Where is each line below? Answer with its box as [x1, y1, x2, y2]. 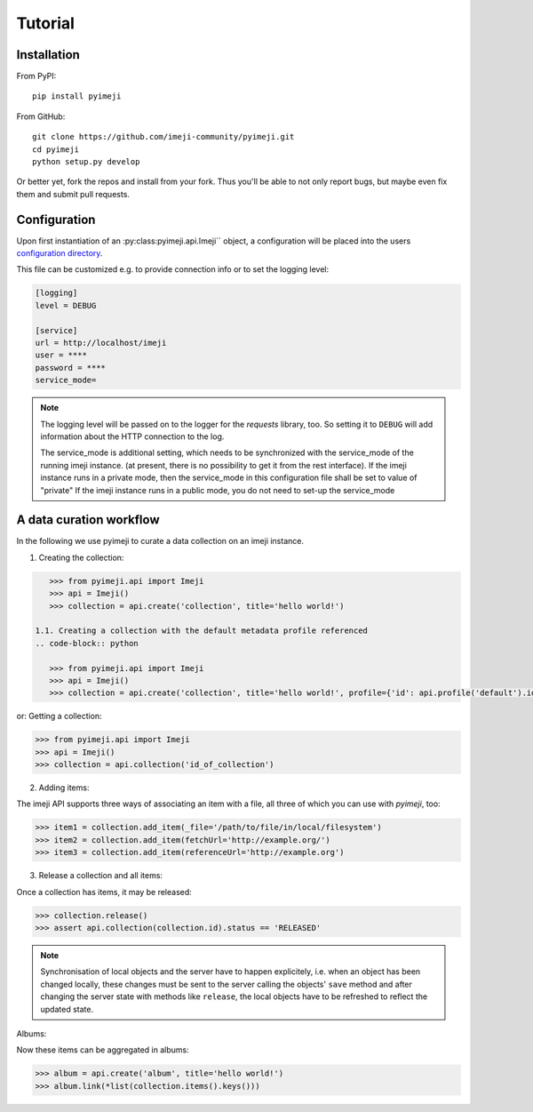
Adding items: [38, 782, 90, 793]
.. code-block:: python [35, 638, 139, 648]
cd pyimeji [32, 144, 80, 155]
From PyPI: [16, 71, 57, 82]
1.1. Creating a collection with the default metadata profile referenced [35, 626, 369, 636]
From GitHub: [16, 111, 66, 122]
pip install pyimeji [32, 92, 122, 101]
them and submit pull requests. [16, 188, 131, 199]
